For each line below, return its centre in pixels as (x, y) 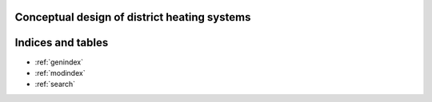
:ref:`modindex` (60, 73)
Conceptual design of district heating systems (133, 17)
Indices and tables (62, 43)
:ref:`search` (55, 84)
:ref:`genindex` (59, 62)
